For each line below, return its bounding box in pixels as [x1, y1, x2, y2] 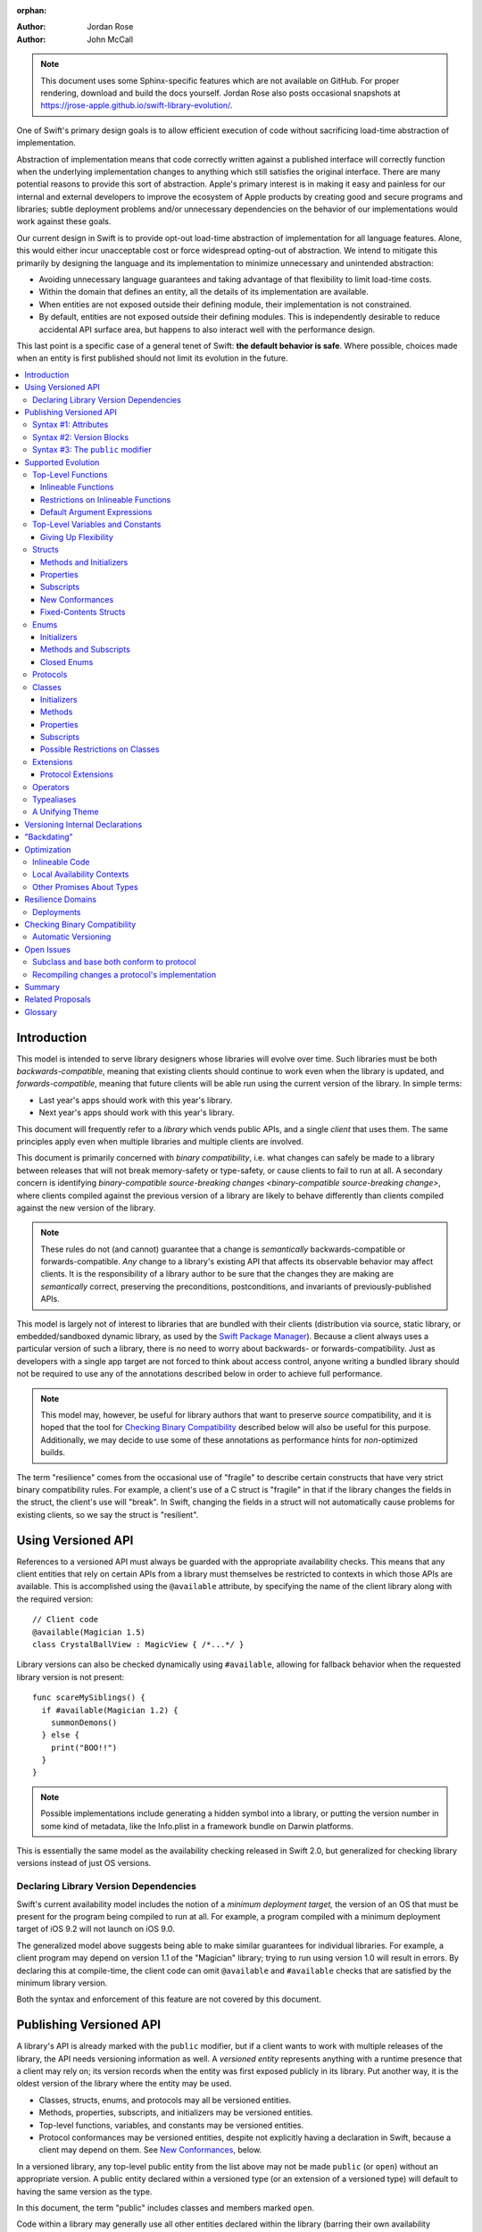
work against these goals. [16, 216, 112, 227]
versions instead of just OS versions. [16, 1858, 152, 1869]
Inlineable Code [32, 857, 90, 867]
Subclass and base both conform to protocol [32, 956, 196, 968]
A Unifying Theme [32, 806, 99, 817]
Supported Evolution [24, 456, 100, 468]
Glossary [24, 1006, 58, 1017]
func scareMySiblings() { [32, 1693, 146, 1703]
